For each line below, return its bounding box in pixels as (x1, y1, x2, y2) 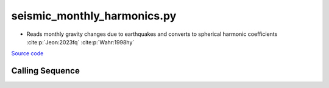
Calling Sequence (11, 66, 80, 76)
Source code (11, 50, 44, 57)
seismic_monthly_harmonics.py (11, 9, 177, 22)
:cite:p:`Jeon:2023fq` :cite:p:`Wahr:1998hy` (26, 38, 135, 46)
